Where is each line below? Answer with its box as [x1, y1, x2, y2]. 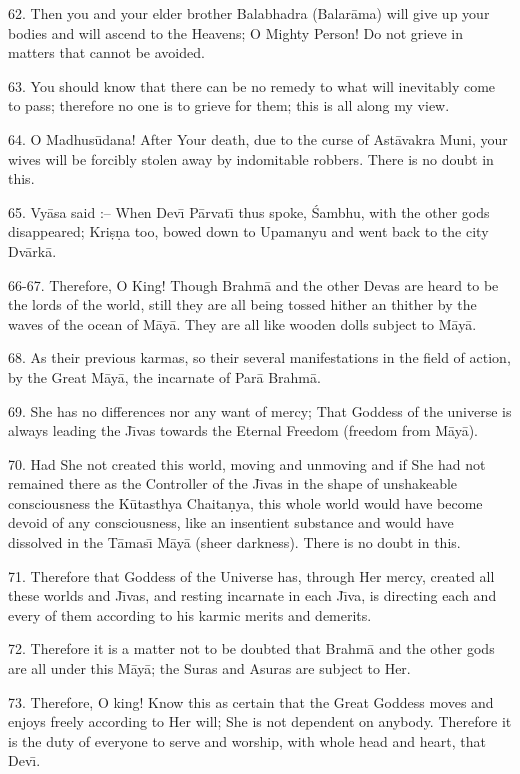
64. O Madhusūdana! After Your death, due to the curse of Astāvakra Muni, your [8, 128, 508, 149]
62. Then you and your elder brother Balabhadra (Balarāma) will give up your [8, 3, 490, 23]
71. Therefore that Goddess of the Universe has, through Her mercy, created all [8, 565, 495, 586]
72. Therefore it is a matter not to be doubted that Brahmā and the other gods [8, 638, 495, 659]
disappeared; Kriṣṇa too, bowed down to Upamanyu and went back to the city [8, 221, 489, 242]
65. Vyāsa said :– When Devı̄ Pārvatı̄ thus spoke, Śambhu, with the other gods [8, 201, 490, 222]
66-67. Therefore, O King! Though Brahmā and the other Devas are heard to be [8, 274, 499, 295]
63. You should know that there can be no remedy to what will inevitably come [8, 75, 496, 96]
